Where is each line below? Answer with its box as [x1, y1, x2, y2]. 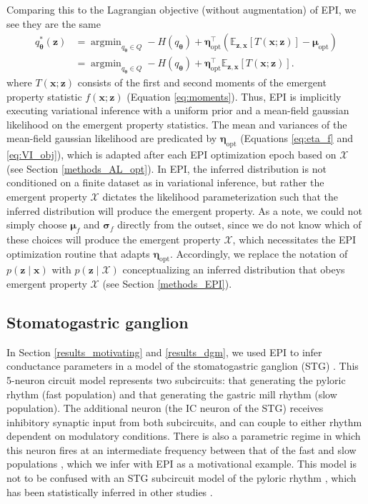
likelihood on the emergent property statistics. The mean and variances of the [6, 116, 347, 131]
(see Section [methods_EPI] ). [102, 276, 232, 291]
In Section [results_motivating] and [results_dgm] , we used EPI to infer [6, 344, 322, 359]
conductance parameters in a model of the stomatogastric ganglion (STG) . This [6, 358, 359, 373]
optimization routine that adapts [6, 246, 150, 261]
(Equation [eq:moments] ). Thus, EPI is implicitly [126, 89, 342, 104]
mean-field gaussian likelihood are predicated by [6, 131, 217, 146]
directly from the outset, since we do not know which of [117, 217, 362, 232]
